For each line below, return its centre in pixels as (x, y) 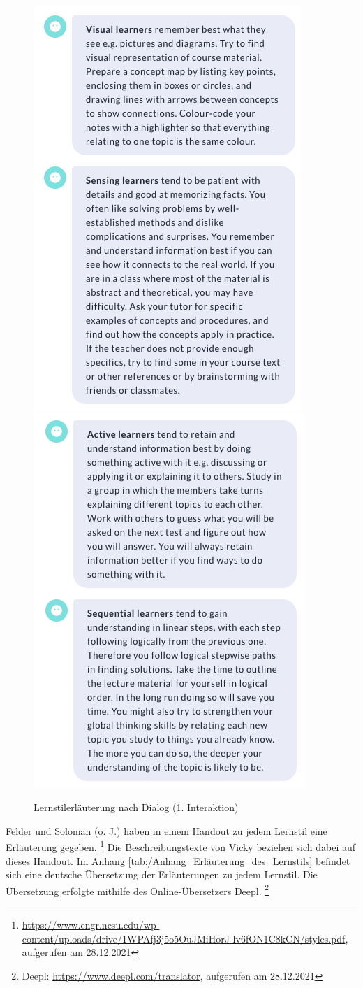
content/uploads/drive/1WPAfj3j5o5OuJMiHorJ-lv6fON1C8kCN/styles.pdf (184, 938)
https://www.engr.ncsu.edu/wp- (91, 925)
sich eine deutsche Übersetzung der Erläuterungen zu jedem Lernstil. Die (162, 874)
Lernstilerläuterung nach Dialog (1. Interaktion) (136, 807)
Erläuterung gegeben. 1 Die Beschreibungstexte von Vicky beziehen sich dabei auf (181, 846)
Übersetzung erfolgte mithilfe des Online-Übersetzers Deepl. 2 (138, 889)
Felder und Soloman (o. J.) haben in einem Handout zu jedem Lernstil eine (166, 830)
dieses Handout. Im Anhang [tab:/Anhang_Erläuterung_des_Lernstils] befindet (178, 860)
